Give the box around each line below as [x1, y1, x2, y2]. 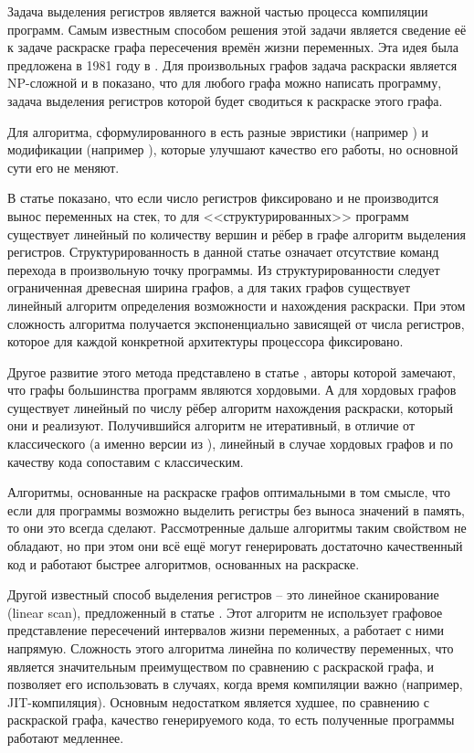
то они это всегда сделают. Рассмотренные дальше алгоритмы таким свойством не [7, 518, 467, 537]
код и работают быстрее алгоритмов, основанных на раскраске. [7, 554, 360, 573]
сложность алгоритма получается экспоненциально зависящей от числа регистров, [7, 313, 465, 333]
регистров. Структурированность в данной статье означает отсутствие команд [7, 242, 439, 261]
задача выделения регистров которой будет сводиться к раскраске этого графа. [7, 90, 443, 110]
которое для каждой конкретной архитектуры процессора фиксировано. [7, 332, 404, 351]
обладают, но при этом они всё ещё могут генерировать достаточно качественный [7, 536, 463, 556]
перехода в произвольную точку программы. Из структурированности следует [7, 260, 440, 279]
